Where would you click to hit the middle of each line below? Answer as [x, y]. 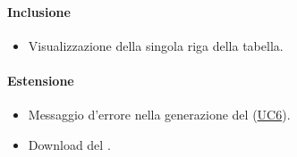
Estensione [41, 80]
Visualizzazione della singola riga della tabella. [156, 45]
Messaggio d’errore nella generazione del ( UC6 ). [159, 115]
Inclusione [39, 11]
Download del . [69, 144]
